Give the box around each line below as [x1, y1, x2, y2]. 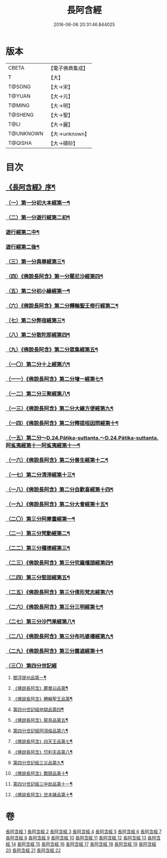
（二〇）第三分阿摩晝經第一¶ [5, 515, 75, 522]
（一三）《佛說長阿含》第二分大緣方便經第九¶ [5, 405, 114, 412]
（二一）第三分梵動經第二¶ [5, 530, 70, 537]
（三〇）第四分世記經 [5, 662, 57, 669]
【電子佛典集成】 [48, 65, 89, 72]
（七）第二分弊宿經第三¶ [5, 317, 65, 324]
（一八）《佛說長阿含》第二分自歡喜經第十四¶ [5, 486, 114, 493]
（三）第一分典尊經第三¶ [5, 258, 65, 265]
